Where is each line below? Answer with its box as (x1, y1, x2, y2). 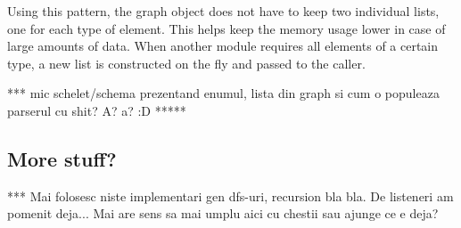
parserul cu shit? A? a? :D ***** (7, 101, 186, 119)
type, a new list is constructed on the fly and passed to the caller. (7, 53, 366, 72)
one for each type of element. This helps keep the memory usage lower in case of (7, 19, 446, 37)
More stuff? (7, 144, 117, 172)
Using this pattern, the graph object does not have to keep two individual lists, (7, 2, 440, 20)
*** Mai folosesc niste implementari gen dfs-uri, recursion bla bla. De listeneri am (7, 186, 454, 205)
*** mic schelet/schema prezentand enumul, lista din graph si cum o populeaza (7, 84, 440, 102)
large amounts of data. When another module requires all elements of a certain (7, 37, 439, 55)
